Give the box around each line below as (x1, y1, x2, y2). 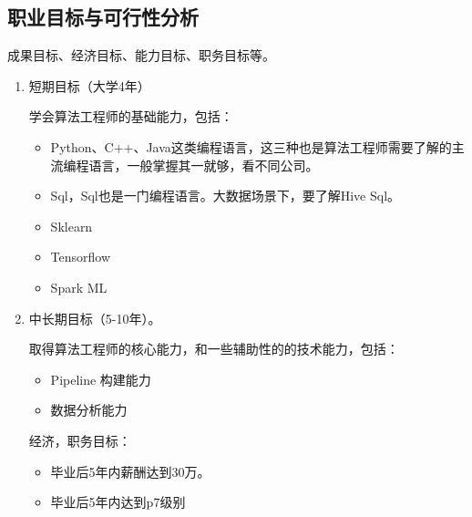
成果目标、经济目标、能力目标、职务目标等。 (7, 46, 275, 65)
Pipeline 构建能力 (50, 369, 151, 388)
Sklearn (50, 216, 93, 235)
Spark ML (50, 277, 108, 296)
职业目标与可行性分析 (7, 3, 199, 31)
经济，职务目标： (28, 430, 131, 450)
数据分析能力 (50, 400, 128, 419)
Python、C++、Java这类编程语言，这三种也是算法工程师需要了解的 (50, 137, 452, 156)
